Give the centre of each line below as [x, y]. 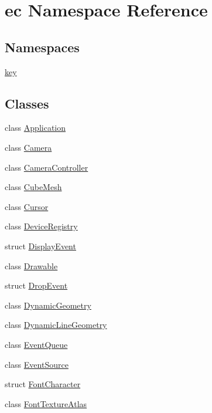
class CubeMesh [33, 187]
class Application [35, 128]
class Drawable [31, 265]
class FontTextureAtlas [46, 403]
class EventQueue [36, 344]
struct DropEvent [36, 285]
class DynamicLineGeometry [56, 325]
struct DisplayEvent [40, 246]
